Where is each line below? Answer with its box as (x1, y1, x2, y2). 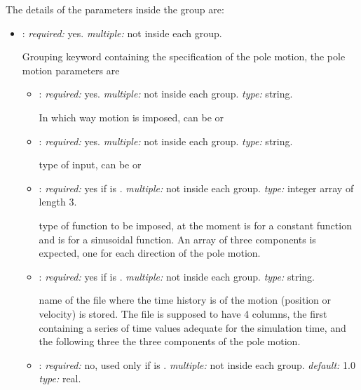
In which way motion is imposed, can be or (39, 109, 224, 124)
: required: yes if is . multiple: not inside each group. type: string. (39, 269, 315, 283)
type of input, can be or (39, 157, 142, 172)
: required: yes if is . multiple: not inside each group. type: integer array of (39, 180, 354, 195)
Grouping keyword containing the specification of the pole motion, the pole (22, 49, 346, 64)
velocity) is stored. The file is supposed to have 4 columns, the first (39, 306, 327, 321)
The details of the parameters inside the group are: (6, 2, 224, 16)
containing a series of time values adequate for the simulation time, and (39, 320, 346, 335)
